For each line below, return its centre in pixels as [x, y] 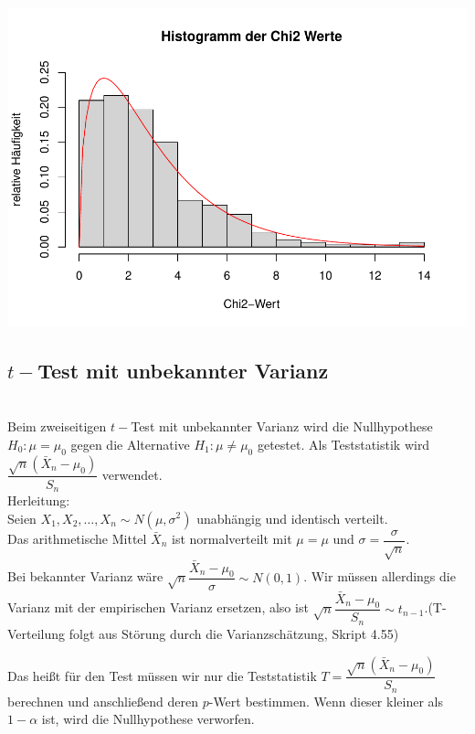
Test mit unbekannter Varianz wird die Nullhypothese [282, 426]
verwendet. [132, 474]
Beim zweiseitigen [57, 426]
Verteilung [37, 633]
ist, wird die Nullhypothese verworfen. [148, 719]
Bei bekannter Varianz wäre [85, 576]
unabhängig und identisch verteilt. [292, 518]
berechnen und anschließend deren [103, 701]
